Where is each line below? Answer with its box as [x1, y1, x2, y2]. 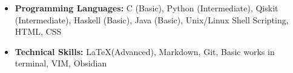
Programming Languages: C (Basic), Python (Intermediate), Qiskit [15, 2, 278, 14]
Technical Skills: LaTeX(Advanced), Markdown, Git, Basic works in [15, 45, 275, 57]
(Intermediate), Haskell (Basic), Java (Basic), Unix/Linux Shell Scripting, [15, 13, 289, 26]
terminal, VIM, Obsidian [15, 57, 107, 69]
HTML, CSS [15, 25, 62, 38]
